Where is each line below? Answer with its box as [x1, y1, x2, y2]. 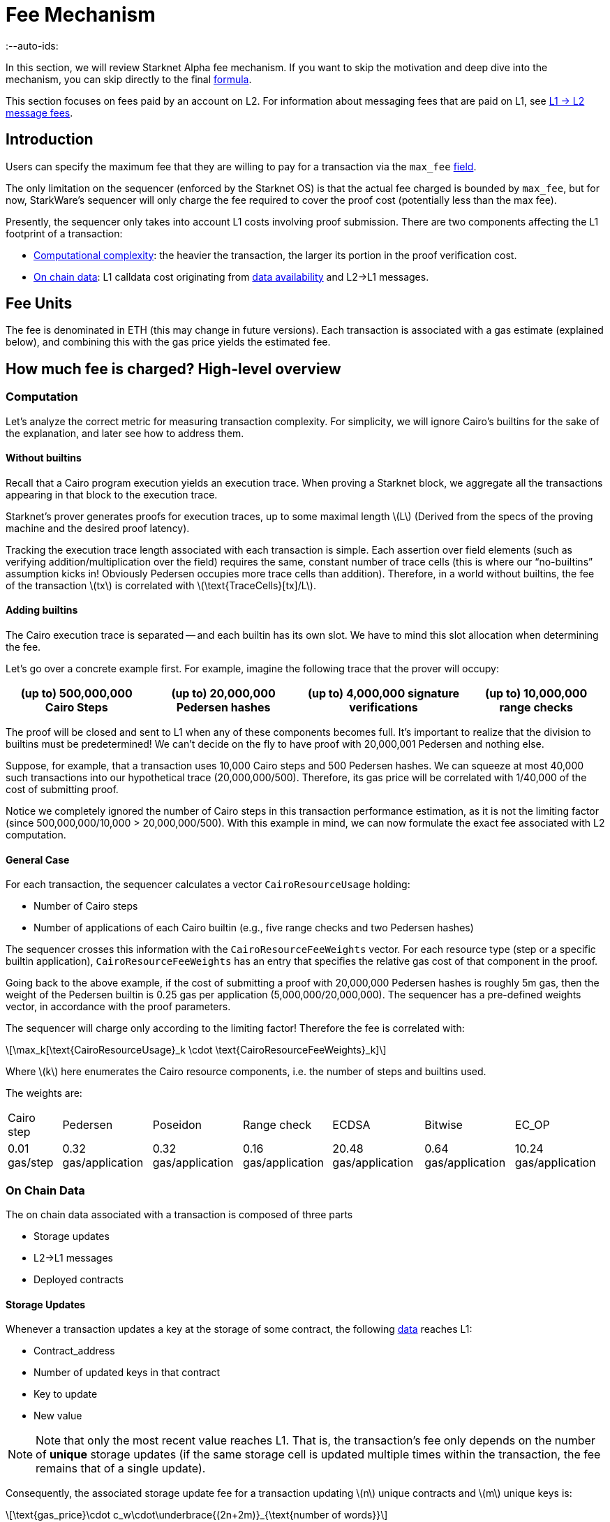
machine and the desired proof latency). [6, 522, 190, 534]
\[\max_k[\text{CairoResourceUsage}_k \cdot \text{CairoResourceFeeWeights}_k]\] [6, 1044, 387, 1056]
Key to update [34, 1388, 98, 1401]
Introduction [6, 131, 94, 149]
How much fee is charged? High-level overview [6, 360, 341, 378]
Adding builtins [6, 604, 78, 616]
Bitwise [424, 1118, 463, 1132]
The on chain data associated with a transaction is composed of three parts [6, 1209, 353, 1221]
